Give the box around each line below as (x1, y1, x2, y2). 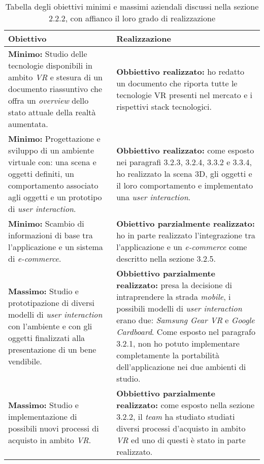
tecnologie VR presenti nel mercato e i (116, 88, 253, 101)
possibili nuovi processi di (8, 422, 99, 434)
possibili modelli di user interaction (116, 302, 242, 314)
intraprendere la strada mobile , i (116, 291, 231, 302)
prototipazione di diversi (8, 296, 94, 308)
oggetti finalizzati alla (8, 331, 85, 344)
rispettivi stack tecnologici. (116, 100, 212, 112)
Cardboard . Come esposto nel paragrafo (116, 326, 255, 337)
